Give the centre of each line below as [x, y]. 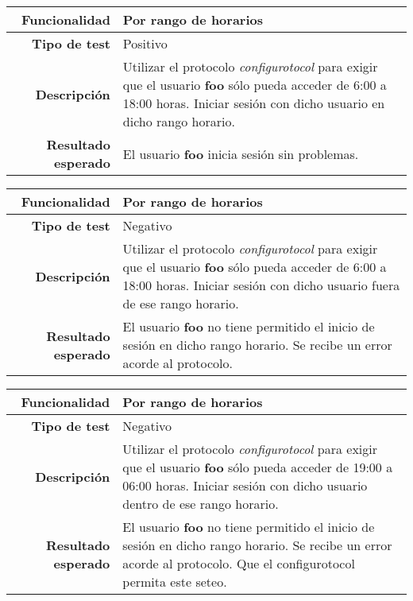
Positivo [145, 43]
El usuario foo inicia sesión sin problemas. [241, 153]
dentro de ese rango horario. [201, 504]
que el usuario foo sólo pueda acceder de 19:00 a [258, 467]
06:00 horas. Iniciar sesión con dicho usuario [245, 485]
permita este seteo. [175, 582]
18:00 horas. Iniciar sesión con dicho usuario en [254, 103]
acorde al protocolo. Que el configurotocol [239, 563]
